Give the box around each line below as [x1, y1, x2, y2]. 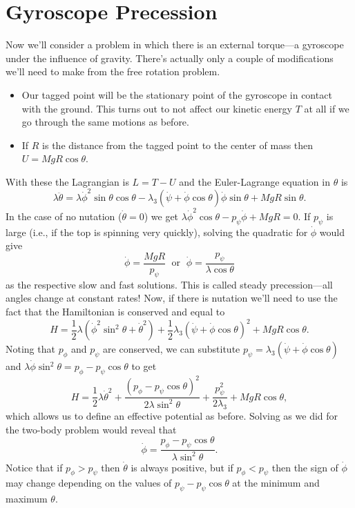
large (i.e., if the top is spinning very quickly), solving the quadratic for [6, 224, 308, 239]
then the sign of [271, 460, 338, 474]
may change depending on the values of [6, 476, 172, 490]
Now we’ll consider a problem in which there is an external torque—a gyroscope [6, 37, 344, 52]
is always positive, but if [131, 460, 233, 474]
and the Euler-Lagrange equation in [179, 174, 330, 188]
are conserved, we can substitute [103, 342, 240, 356]
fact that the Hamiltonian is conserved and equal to [6, 304, 225, 318]
